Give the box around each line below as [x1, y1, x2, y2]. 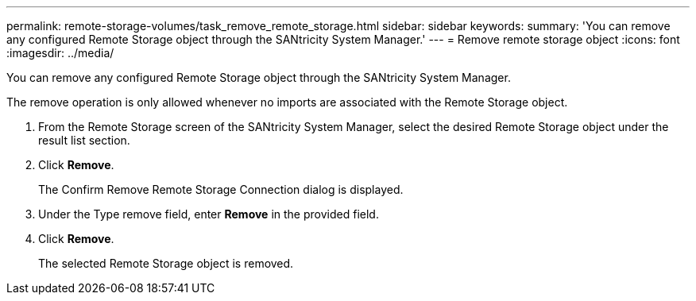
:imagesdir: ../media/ [6, 46, 114, 60]
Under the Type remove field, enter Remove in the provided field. [38, 207, 379, 221]
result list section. [38, 133, 130, 147]
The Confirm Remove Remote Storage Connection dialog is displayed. [38, 183, 404, 196]
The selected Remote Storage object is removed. [38, 257, 294, 270]
